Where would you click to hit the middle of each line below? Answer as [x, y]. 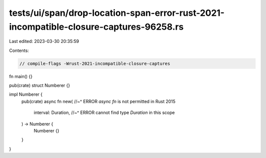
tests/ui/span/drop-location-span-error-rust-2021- [117, 13]
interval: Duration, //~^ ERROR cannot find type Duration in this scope [104, 113]
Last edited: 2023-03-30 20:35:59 [44, 41]
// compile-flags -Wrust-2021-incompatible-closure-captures [95, 63]
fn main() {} [21, 76]
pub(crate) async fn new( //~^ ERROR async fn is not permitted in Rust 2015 [99, 101]
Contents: [19, 50]
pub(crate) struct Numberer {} [40, 85]
